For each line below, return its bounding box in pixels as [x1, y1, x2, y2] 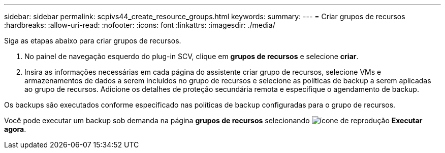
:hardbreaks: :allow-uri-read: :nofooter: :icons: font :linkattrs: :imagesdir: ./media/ [4, 21, 275, 29]
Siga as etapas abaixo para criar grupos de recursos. [4, 36, 181, 45]
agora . [4, 125, 26, 133]
